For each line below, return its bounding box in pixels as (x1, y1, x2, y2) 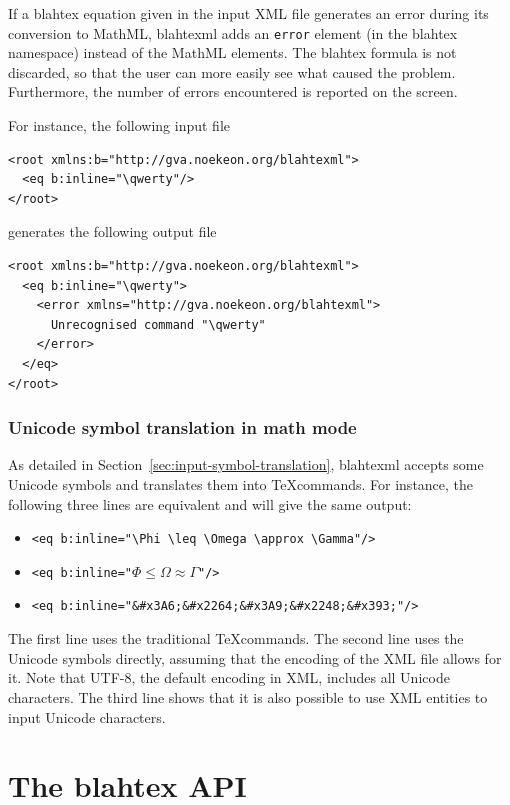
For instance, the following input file (8, 115, 231, 136)
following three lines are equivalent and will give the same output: (8, 493, 412, 514)
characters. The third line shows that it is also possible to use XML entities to (8, 686, 488, 707)
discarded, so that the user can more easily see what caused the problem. (8, 61, 456, 82)
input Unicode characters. (8, 706, 166, 727)
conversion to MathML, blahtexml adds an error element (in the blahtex (8, 22, 458, 43)
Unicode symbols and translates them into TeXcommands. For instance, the (8, 473, 474, 494)
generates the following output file (8, 221, 217, 242)
